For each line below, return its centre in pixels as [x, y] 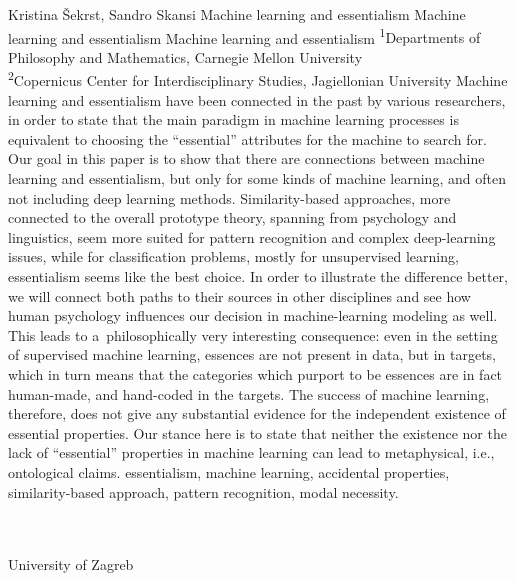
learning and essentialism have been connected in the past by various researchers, [257, 99]
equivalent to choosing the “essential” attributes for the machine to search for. [247, 138]
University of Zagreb [71, 564]
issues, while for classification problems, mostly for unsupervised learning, [233, 256]
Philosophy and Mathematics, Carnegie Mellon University [185, 56]
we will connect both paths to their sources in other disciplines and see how [239, 295]
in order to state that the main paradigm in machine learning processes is [233, 119]
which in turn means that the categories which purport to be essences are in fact [255, 374]
